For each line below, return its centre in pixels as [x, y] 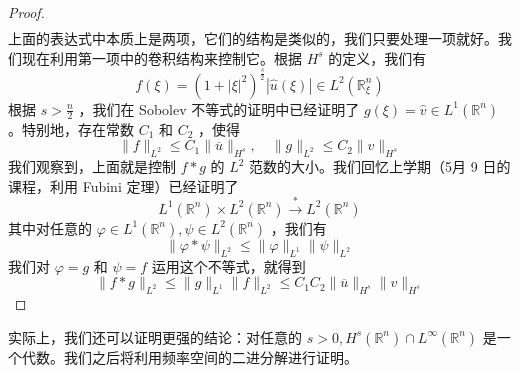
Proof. [26, 12]
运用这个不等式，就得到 [228, 265]
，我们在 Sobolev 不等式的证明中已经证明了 [219, 108]
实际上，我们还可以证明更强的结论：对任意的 [155, 336]
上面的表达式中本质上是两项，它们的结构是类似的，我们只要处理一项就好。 [253, 38]
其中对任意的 [50, 227]
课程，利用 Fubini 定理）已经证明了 [123, 185]
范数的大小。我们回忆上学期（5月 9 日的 [380, 166]
